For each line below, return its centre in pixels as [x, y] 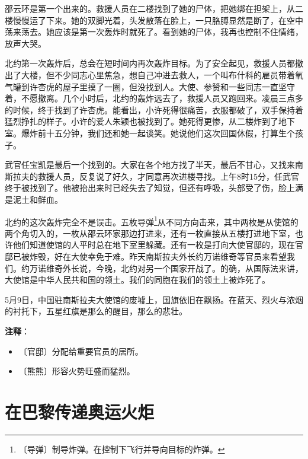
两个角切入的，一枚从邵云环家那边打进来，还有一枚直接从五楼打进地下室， [150, 233]
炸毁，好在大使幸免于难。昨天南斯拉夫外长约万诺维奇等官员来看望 [158, 256]
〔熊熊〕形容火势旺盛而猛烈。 [77, 371]
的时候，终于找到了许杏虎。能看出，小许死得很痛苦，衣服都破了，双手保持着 [154, 109]
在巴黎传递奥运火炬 [80, 411]
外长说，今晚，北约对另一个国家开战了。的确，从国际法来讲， [183, 268]
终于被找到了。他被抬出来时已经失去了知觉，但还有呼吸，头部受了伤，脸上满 [154, 188]
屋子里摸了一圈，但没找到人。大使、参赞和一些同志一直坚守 [179, 86]
